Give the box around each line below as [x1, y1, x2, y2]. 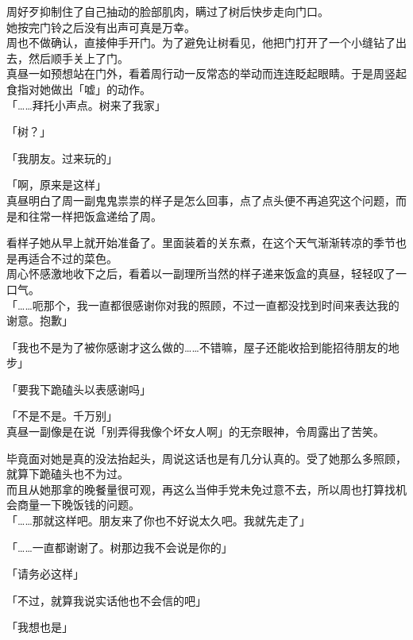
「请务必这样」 [6, 565, 84, 582]
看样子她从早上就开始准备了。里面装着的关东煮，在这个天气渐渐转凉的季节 [6, 234, 396, 251]
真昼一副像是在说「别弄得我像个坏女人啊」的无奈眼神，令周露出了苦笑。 [6, 423, 384, 440]
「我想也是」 [6, 619, 73, 635]
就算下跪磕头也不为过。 [6, 465, 129, 482]
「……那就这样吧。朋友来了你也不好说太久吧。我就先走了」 [6, 512, 311, 529]
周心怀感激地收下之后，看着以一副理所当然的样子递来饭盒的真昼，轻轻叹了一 [6, 265, 407, 282]
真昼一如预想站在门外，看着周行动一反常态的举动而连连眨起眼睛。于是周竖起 [6, 65, 407, 82]
